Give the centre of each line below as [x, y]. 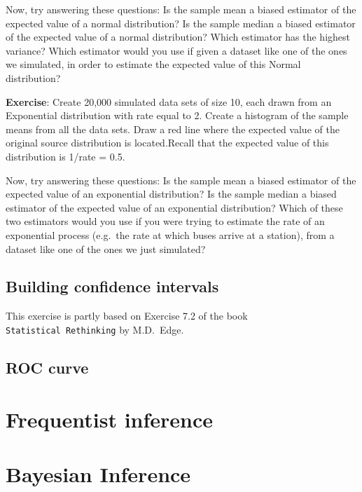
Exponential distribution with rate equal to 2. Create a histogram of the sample [177, 115]
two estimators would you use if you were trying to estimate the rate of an [165, 221]
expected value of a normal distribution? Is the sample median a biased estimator [181, 23]
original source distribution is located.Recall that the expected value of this [167, 143]
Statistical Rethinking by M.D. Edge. [95, 329]
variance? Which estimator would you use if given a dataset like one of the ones [176, 50]
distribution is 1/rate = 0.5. [65, 156]
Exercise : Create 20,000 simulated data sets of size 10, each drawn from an [169, 101]
